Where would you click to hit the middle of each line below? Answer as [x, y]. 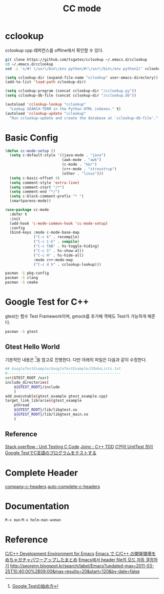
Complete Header [41, 473]
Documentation [37, 506]
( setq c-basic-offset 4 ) [35, 178]
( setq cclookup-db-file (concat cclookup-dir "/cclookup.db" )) [71, 96]
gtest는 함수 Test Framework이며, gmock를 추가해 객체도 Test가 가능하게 [76, 316]
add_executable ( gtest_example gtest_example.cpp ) [57, 396]
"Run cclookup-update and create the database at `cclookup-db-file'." [84, 118]
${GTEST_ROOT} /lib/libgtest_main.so [51, 415]
